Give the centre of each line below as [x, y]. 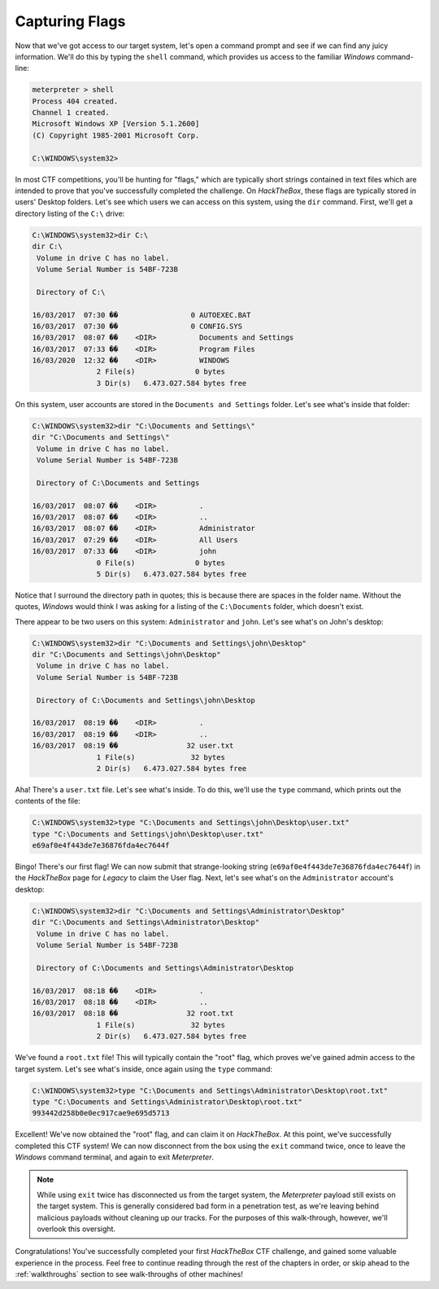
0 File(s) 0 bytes [161, 563]
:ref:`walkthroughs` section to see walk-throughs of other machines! [129, 1274]
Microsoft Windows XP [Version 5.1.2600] [116, 124]
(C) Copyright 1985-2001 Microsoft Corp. [116, 135]
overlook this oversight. [76, 1229]
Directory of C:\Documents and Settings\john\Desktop [146, 700]
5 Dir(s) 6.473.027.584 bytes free [172, 574]
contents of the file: [48, 801]
